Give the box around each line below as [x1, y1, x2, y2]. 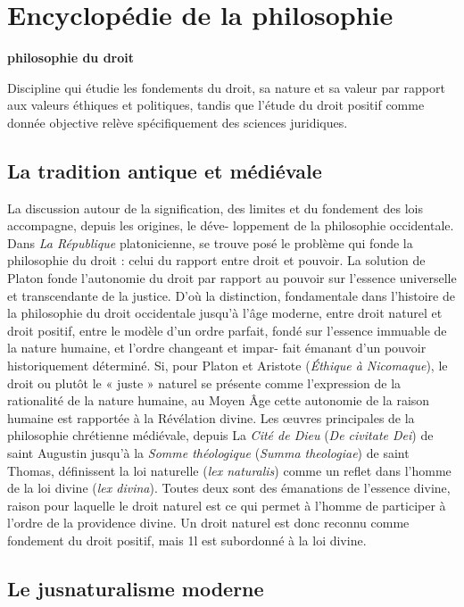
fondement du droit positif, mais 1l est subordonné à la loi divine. [7, 530, 367, 549]
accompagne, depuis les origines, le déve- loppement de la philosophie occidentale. [7, 216, 454, 235]
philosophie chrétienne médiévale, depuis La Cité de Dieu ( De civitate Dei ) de [7, 426, 434, 445]
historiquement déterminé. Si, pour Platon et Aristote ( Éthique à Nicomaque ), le [7, 356, 448, 375]
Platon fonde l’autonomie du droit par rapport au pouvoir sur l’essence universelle [7, 269, 457, 287]
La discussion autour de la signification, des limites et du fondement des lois [7, 198, 423, 217]
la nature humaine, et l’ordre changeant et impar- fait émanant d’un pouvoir [7, 338, 427, 357]
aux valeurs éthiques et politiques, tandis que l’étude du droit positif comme [7, 96, 425, 114]
